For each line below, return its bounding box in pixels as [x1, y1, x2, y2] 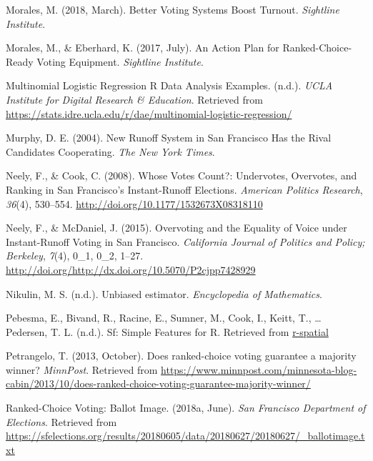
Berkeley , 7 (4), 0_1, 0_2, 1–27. [6, 248, 144, 263]
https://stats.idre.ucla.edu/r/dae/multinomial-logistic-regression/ [6, 106, 292, 121]
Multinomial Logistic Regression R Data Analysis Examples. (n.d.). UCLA [6, 78, 333, 93]
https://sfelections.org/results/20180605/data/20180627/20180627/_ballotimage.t [6, 428, 365, 443]
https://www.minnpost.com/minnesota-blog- [161, 362, 357, 377]
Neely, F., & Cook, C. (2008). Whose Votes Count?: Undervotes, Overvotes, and [6, 168, 357, 183]
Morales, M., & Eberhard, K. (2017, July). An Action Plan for [6, 40, 279, 55]
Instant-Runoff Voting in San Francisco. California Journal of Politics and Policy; [6, 234, 365, 249]
